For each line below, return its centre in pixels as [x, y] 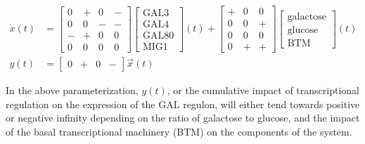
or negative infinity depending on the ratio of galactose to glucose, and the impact [183, 118]
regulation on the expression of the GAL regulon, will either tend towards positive [183, 104]
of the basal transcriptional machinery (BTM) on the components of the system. [179, 131]
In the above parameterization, [72, 90]
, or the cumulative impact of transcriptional [263, 90]
